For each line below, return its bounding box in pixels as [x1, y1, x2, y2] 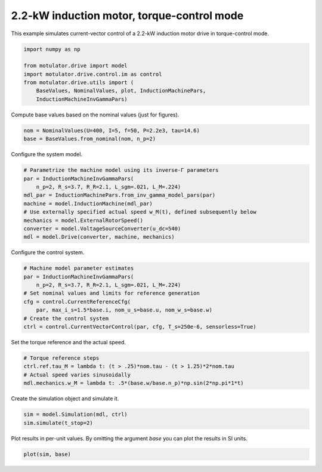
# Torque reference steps [23, 355, 100, 361]
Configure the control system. [11, 249, 85, 256]
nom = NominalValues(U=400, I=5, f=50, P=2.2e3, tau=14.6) [23, 127, 200, 134]
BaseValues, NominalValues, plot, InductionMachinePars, [36, 87, 206, 94]
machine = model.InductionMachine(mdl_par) [23, 200, 153, 207]
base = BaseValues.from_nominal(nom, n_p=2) [23, 135, 156, 143]
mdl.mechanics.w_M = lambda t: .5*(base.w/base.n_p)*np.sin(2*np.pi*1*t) [23, 380, 244, 387]
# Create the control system [23, 315, 109, 322]
